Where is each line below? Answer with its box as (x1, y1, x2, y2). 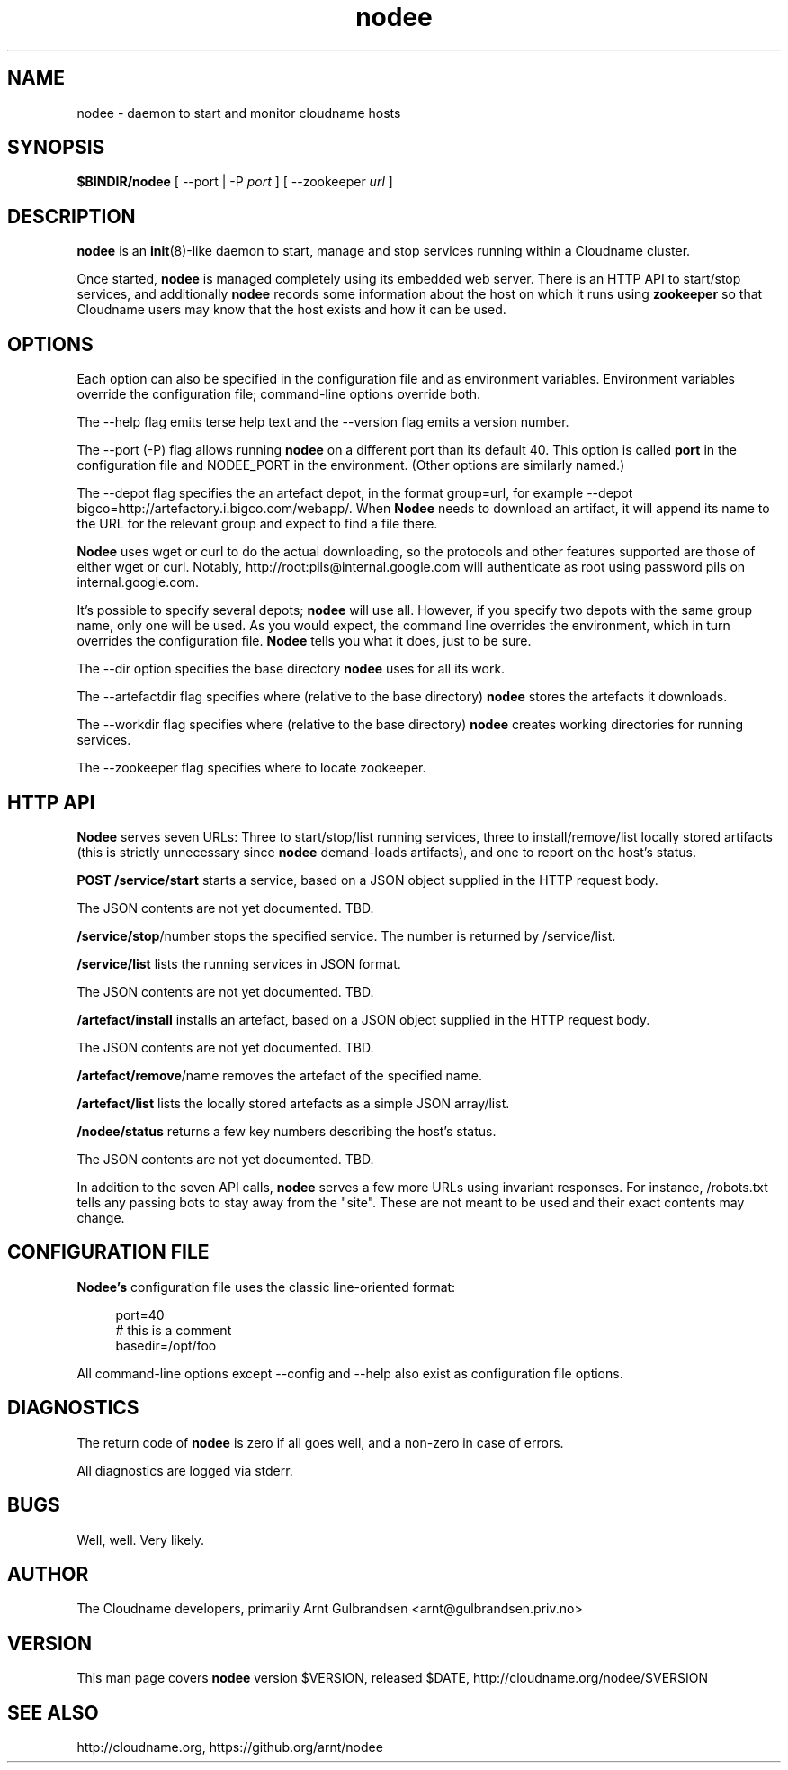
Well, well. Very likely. (76, 1531, 204, 1548)
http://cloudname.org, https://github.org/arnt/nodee (76, 1739, 383, 1756)
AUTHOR (7, 1562, 89, 1585)
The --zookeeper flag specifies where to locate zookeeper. (76, 760, 426, 776)
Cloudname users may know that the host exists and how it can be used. (76, 302, 506, 318)
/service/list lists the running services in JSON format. (76, 955, 401, 971)
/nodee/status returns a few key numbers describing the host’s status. (76, 1123, 497, 1139)
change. (76, 1209, 125, 1225)
